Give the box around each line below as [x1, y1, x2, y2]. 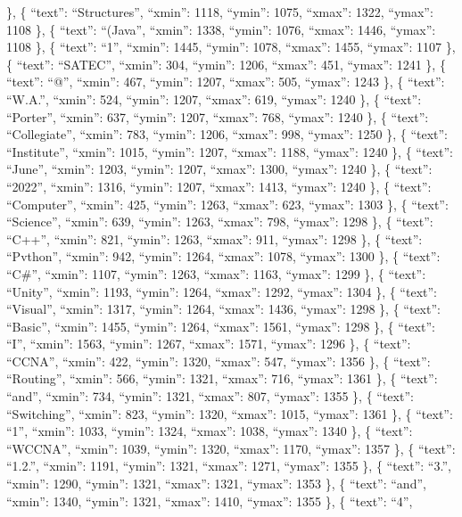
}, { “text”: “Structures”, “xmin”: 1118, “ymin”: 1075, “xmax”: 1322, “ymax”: [6, 3, 433, 21]
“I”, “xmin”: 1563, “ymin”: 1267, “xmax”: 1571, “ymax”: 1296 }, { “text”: [6, 334, 411, 353]
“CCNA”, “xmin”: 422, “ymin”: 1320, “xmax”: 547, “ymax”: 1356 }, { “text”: [6, 351, 431, 370]
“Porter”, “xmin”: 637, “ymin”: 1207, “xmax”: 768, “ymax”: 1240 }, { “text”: [6, 107, 429, 126]
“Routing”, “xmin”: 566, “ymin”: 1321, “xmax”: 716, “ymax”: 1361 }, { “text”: [6, 369, 438, 388]
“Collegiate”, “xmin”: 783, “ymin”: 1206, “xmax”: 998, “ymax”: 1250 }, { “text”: [6, 125, 449, 144]
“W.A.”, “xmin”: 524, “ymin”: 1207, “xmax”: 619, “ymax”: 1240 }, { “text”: [6, 89, 422, 108]
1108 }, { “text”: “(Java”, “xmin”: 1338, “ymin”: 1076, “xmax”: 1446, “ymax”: [6, 20, 436, 38]
